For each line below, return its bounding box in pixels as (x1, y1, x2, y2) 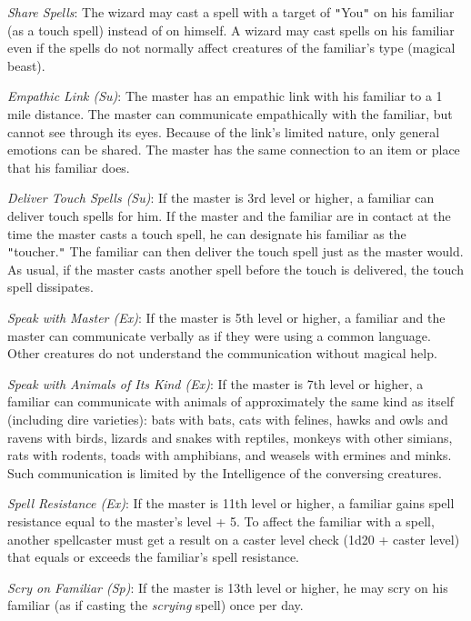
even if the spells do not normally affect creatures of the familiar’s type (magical (7, 38, 456, 57)
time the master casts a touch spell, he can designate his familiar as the (7, 224, 406, 243)
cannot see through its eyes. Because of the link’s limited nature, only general (7, 122, 440, 141)
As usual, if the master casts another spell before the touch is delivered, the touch (7, 259, 464, 278)
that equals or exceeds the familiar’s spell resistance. (7, 547, 299, 566)
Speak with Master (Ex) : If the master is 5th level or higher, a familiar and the (7, 308, 446, 327)
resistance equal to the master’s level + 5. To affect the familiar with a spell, (7, 511, 435, 530)
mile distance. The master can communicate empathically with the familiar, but (7, 105, 453, 124)
